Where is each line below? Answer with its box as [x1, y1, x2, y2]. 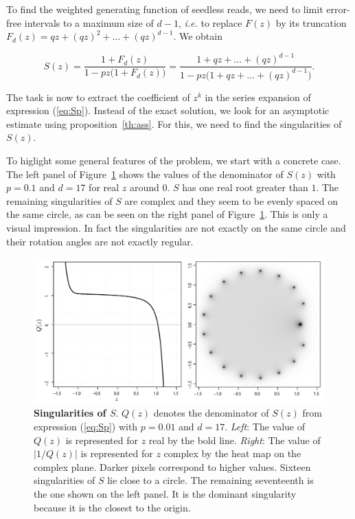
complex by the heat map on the [163, 446, 301, 461]
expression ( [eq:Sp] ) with [34, 419, 138, 433]
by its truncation [275, 15, 347, 30]
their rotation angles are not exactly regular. [6, 234, 194, 248]
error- [326, 2, 350, 16]
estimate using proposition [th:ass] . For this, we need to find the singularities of [6, 116, 342, 131]
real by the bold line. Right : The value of [148, 432, 321, 447]
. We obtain [173, 29, 222, 43]
